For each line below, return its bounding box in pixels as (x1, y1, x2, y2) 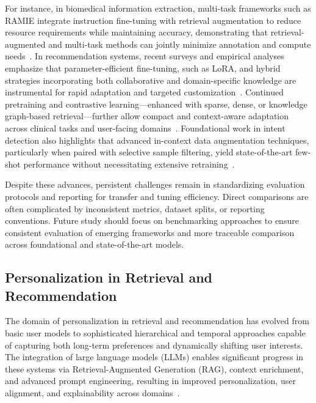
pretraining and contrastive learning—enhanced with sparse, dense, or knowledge (5, 97, 307, 110)
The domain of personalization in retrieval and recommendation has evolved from (5, 314, 309, 327)
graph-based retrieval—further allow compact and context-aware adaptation (5, 109, 289, 122)
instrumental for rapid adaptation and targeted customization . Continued (5, 86, 284, 98)
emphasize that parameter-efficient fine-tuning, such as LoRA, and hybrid (5, 61, 281, 74)
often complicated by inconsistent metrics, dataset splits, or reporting (5, 202, 265, 215)
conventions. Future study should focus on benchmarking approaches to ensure (5, 214, 299, 227)
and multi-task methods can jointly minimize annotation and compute (48, 37, 311, 50)
